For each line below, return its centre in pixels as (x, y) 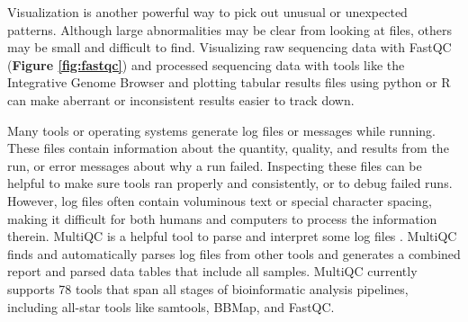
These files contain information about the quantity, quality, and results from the (228, 148)
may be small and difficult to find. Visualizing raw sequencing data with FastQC (229, 47)
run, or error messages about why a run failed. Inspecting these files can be (215, 165)
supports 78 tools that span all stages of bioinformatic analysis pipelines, (208, 288)
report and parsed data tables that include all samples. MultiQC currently (212, 271)
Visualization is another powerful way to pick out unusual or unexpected (207, 12)
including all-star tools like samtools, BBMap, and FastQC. (171, 306)
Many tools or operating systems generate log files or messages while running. (221, 130)
